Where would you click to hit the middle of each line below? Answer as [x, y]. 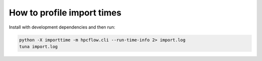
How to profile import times [65, 13]
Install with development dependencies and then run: [62, 27]
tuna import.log [39, 46]
